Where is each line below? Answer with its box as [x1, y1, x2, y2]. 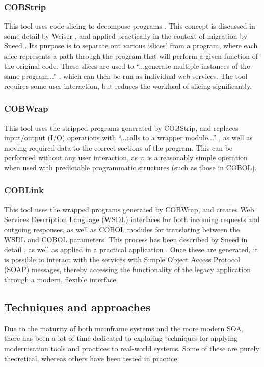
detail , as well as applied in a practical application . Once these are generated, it [4, 244, 258, 255]
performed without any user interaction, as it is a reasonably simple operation [4, 152, 248, 163]
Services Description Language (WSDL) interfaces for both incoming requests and [4, 214, 260, 225]
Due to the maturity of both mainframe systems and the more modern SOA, [4, 323, 244, 333]
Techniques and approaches [4, 299, 151, 314]
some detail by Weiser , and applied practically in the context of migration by [4, 30, 248, 41]
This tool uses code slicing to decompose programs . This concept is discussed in [4, 20, 255, 31]
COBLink [4, 184, 44, 197]
